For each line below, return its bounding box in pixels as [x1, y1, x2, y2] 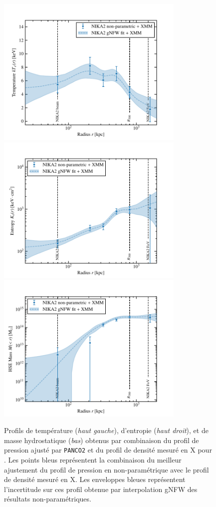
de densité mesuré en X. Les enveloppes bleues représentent [4, 474, 186, 485]
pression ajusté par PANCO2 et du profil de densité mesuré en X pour [4, 445, 212, 455]
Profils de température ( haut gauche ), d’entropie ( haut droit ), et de [4, 425, 209, 436]
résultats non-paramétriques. [4, 494, 91, 504]
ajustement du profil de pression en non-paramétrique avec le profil [4, 464, 209, 475]
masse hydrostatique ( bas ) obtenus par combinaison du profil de [4, 435, 199, 445]
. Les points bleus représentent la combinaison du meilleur [4, 455, 182, 465]
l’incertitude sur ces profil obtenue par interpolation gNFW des [4, 484, 198, 494]
